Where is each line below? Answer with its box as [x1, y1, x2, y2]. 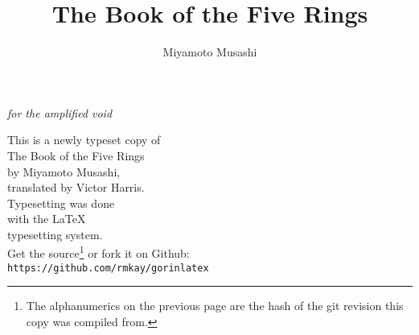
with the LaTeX [7, 210, 86, 227]
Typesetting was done [7, 194, 115, 211]
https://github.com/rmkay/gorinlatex [7, 262, 209, 274]
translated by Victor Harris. [7, 179, 145, 196]
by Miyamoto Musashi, [7, 163, 121, 180]
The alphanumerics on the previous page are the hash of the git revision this [26, 297, 404, 314]
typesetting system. [7, 225, 103, 242]
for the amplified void [7, 104, 113, 121]
